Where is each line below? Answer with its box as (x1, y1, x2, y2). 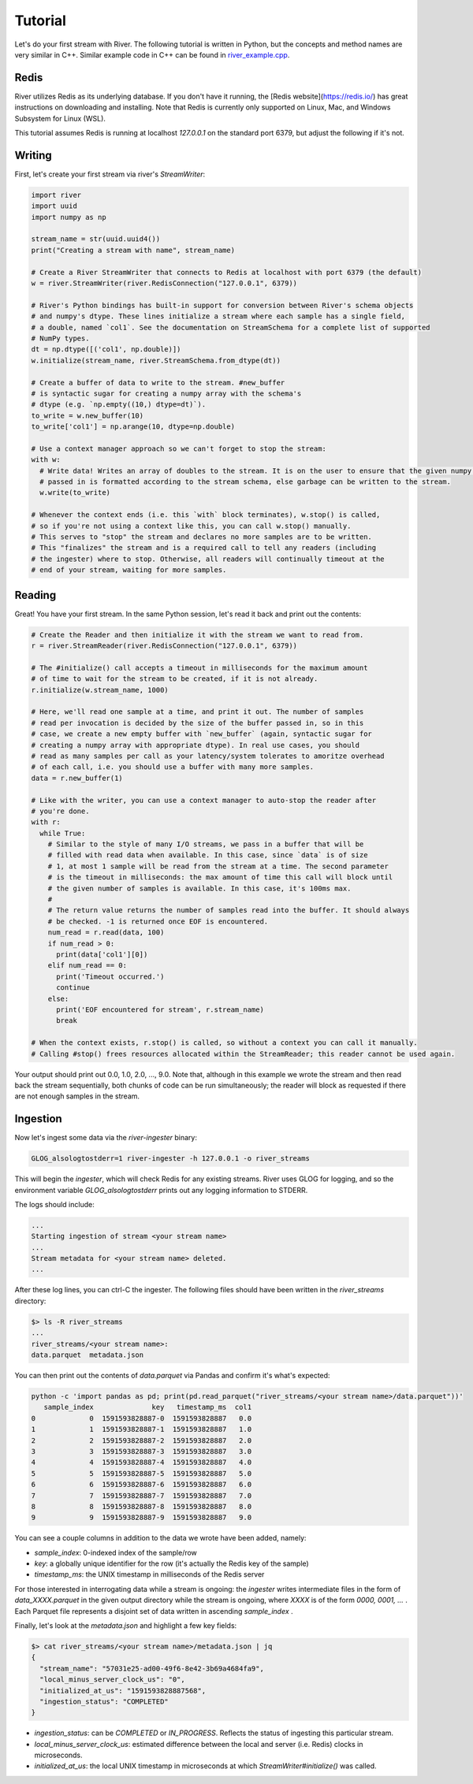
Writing (14, 148, 53, 162)
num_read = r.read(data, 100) (47, 928, 165, 937)
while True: (39, 828, 86, 838)
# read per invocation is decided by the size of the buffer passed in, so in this (31, 718, 364, 727)
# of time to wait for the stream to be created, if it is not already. (31, 675, 318, 683)
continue (56, 983, 90, 992)
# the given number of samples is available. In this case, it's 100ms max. (47, 883, 352, 893)
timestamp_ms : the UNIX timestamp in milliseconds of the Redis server (34, 1570, 265, 1579)
